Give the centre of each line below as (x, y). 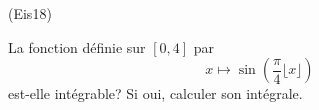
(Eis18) (30, 13)
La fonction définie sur (77, 46)
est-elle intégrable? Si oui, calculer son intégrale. (155, 93)
